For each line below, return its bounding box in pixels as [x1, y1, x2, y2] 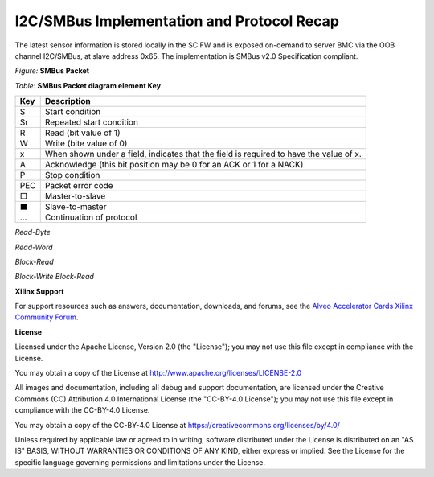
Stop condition [44, 170, 100, 181]
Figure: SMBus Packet [14, 66, 90, 76]
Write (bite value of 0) [44, 138, 128, 149]
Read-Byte [14, 228, 51, 237]
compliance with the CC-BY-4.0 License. [14, 405, 150, 415]
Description [44, 96, 92, 107]
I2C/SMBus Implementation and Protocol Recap [14, 12, 339, 30]
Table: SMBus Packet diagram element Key [14, 80, 161, 90]
